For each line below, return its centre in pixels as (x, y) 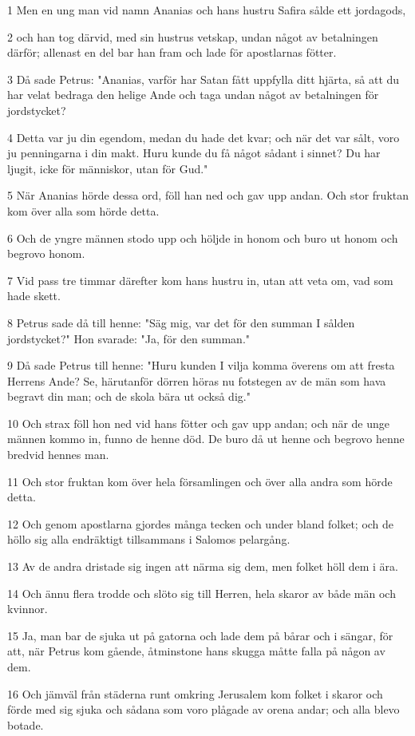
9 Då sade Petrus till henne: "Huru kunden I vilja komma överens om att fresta (201, 365)
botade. (26, 724)
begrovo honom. (46, 253)
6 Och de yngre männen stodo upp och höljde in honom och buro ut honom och (203, 237)
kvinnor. (28, 609)
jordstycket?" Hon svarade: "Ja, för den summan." (129, 338)
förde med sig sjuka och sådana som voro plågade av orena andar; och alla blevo (204, 709)
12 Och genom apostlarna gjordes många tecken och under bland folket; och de (201, 523)
